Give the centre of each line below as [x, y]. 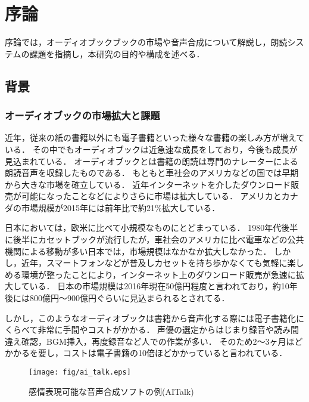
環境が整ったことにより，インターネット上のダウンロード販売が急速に [158, 274]
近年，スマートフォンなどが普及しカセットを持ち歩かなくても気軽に [154, 263]
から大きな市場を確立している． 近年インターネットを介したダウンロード [148, 184]
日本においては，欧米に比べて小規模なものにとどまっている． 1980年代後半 [152, 228]
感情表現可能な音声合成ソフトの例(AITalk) [111, 391]
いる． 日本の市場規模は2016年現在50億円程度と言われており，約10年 [163, 286]
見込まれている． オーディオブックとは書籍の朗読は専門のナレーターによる [152, 161]
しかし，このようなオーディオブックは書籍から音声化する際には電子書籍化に [155, 318]
